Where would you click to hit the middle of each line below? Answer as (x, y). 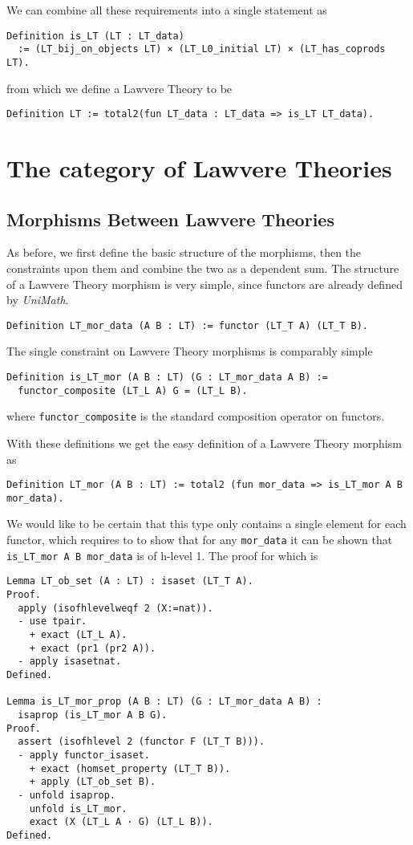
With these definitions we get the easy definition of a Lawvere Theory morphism (204, 443)
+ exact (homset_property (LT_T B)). (130, 768)
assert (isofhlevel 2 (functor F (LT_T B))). (142, 742)
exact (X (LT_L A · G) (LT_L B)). (121, 822)
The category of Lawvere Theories (199, 168)
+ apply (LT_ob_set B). (93, 782)
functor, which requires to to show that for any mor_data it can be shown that (200, 540)
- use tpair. (53, 622)
